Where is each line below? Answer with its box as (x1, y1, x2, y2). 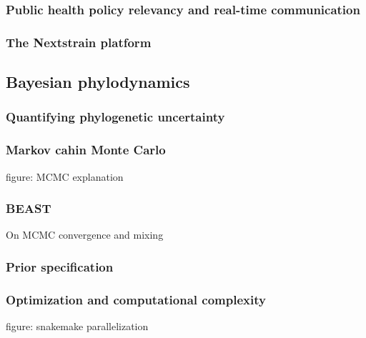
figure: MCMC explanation (6, 169, 124, 184)
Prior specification (6, 257, 114, 275)
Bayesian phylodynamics (6, 71, 190, 93)
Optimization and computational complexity (6, 290, 266, 308)
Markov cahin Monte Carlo (6, 141, 166, 159)
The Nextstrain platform (6, 33, 152, 51)
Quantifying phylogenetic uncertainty (6, 108, 225, 126)
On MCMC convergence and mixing (6, 227, 164, 242)
